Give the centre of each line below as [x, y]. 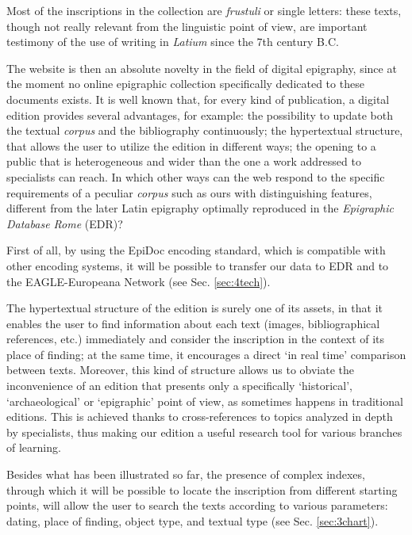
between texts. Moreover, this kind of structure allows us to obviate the [181, 370]
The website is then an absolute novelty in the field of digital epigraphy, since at [202, 68]
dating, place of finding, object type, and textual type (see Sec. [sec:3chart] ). [193, 520]
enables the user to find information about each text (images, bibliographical [193, 323]
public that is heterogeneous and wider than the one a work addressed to [184, 161]
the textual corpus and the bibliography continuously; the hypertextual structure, [205, 130]
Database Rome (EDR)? [65, 223]
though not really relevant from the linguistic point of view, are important [187, 26]
